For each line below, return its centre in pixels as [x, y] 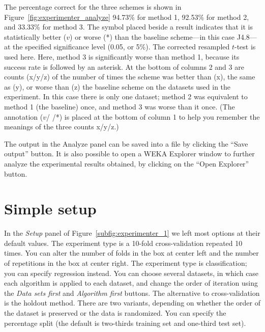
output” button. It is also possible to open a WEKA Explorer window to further [129, 154]
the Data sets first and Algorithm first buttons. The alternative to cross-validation [132, 293]
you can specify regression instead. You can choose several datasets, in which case [131, 273]
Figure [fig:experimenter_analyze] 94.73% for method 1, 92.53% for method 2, [127, 17]
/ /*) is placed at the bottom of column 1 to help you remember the [153, 116]
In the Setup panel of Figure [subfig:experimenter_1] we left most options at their [132, 233]
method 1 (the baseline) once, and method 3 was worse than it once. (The [120, 106]
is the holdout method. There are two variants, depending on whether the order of [132, 303]
